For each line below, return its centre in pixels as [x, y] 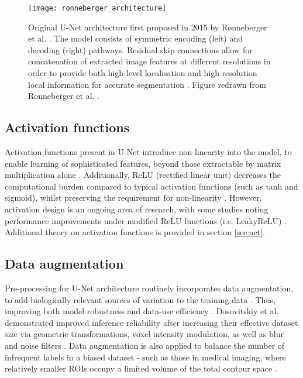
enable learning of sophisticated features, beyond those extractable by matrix [143, 163]
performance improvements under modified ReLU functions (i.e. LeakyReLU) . [146, 220]
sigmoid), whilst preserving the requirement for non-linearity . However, [133, 197]
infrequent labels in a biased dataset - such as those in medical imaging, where [145, 357]
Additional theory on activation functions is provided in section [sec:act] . [135, 232]
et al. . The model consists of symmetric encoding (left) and [136, 38]
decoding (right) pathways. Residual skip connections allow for [140, 49]
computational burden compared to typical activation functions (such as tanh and [151, 186]
